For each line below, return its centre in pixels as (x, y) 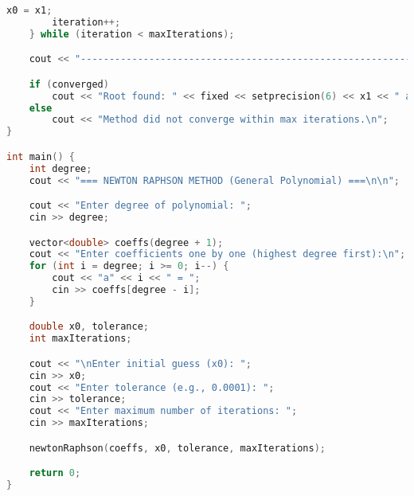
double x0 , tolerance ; (89, 327)
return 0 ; (55, 473)
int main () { (41, 156)
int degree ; (61, 168)
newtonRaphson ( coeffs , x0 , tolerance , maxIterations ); (177, 448)
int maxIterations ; (80, 339)
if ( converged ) (69, 84)
